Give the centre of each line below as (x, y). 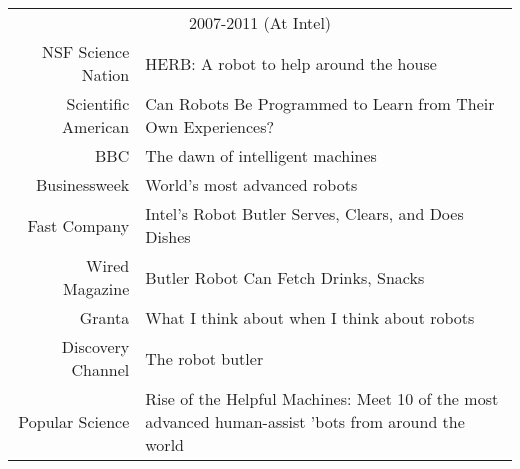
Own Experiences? (210, 126)
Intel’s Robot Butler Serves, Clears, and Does (304, 213)
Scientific (98, 103)
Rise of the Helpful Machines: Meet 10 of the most (322, 398)
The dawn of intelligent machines (261, 155)
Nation (105, 74)
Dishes (168, 236)
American (96, 126)
